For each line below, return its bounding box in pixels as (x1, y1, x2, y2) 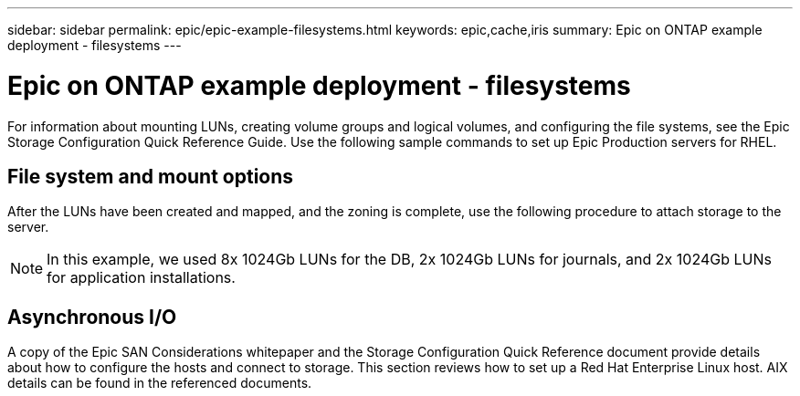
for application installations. (47, 268, 236, 287)
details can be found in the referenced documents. (7, 375, 312, 391)
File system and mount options (7, 164, 294, 188)
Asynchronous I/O (7, 305, 177, 328)
